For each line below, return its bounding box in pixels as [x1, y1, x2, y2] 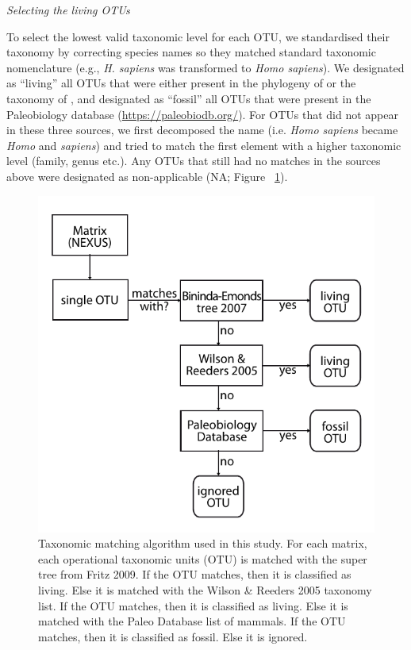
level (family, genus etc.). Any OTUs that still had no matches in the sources [6, 152, 381, 169]
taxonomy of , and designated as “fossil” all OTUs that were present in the [6, 90, 371, 106]
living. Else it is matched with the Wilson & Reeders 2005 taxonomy [38, 581, 372, 598]
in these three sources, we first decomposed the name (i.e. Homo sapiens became [6, 121, 398, 138]
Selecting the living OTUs [6, 2, 130, 17]
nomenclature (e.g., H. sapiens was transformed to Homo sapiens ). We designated [6, 59, 405, 75]
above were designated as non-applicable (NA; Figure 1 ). [6, 167, 288, 184]
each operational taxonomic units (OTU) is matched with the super [38, 550, 367, 567]
